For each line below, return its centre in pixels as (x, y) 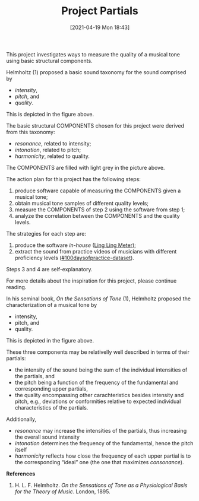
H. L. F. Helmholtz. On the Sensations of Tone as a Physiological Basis (101, 485)
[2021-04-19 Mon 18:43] (100, 27)
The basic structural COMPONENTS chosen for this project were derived (95, 125)
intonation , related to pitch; (48, 150)
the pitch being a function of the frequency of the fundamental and (97, 382)
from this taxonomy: (31, 132)
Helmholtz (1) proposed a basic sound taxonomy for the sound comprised (96, 72)
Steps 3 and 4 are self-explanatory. (49, 269)
